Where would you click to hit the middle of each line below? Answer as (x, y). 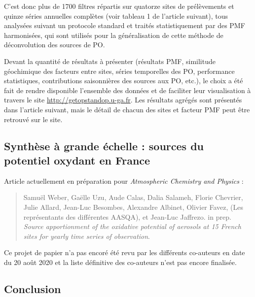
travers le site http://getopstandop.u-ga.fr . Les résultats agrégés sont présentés (123, 100)
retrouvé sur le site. (33, 119)
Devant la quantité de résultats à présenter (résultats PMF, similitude (110, 61)
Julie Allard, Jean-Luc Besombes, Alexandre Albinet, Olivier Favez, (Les (133, 207)
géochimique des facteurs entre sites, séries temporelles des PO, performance (119, 71)
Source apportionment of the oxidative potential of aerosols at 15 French (132, 226)
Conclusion (33, 288)
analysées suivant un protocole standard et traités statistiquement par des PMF (125, 25)
